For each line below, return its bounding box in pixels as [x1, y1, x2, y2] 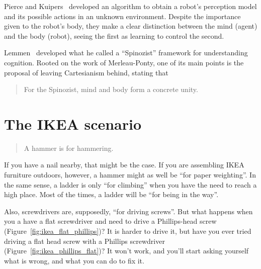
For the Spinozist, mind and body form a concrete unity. [24, 84, 198, 95]
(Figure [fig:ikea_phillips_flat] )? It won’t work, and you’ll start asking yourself [4, 245, 249, 256]
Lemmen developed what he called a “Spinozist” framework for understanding [4, 47, 248, 58]
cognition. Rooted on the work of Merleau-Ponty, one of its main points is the [4, 57, 244, 67]
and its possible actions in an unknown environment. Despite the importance [4, 11, 241, 21]
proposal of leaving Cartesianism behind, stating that [4, 67, 168, 77]
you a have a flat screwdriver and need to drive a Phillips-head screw [4, 216, 217, 226]
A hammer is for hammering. [24, 142, 114, 153]
